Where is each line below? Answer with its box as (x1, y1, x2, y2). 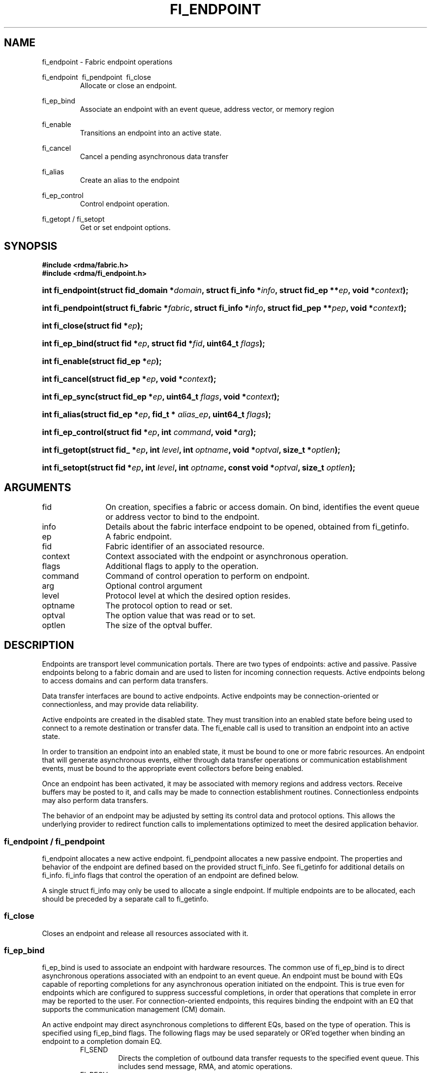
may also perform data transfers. (42, 796, 149, 805)
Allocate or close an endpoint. (80, 81, 177, 90)
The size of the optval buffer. (105, 620, 213, 631)
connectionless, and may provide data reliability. (42, 700, 199, 709)
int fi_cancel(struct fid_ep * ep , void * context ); (42, 374, 216, 384)
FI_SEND (80, 1045, 108, 1054)
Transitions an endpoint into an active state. (80, 128, 221, 137)
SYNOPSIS (4, 240, 58, 253)
